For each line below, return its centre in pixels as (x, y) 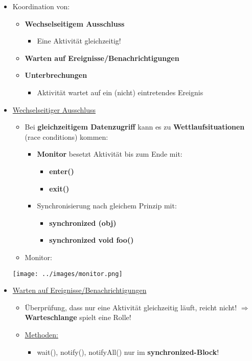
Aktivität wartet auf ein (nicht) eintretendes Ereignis (120, 92)
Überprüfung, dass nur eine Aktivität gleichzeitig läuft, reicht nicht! (131, 307)
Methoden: (41, 334)
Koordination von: (41, 6)
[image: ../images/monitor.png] (67, 274)
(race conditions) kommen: (66, 136)
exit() (59, 188)
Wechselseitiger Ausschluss (54, 109)
